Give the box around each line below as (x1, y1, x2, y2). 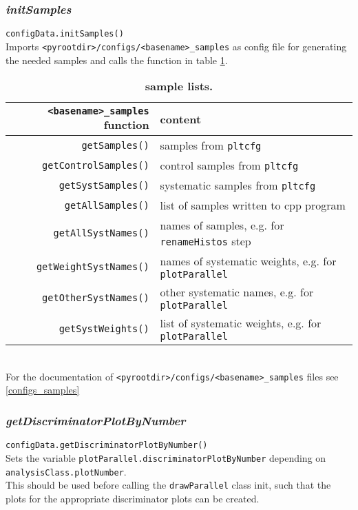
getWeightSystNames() (36, 261, 149, 272)
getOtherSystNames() (42, 292, 149, 303)
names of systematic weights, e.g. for (160, 253, 337, 269)
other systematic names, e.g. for (160, 284, 314, 300)
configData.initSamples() (6, 29, 124, 39)
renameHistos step (160, 233, 251, 249)
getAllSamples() (64, 199, 149, 211)
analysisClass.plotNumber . (6, 464, 127, 478)
